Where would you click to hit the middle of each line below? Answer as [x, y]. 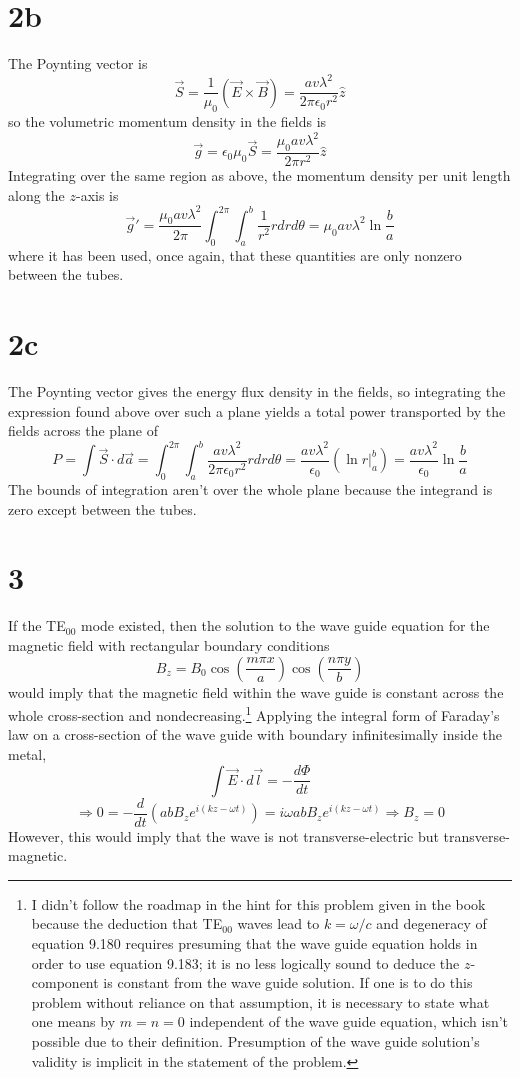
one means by [73, 1021]
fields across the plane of [83, 430]
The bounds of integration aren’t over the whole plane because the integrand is [250, 489]
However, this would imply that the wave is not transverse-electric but [223, 835]
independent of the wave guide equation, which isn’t [349, 1021]
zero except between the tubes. [102, 508]
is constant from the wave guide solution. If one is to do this [288, 982]
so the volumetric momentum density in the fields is [167, 121]
